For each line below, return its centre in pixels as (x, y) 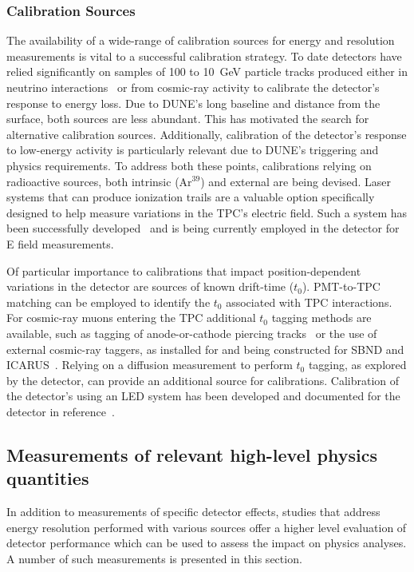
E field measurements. (60, 243)
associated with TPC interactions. (309, 302)
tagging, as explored (357, 365)
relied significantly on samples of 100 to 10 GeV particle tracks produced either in (207, 71)
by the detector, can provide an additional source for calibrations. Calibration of (203, 380)
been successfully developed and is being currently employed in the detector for (203, 228)
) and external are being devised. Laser (296, 181)
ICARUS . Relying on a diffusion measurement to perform (150, 365)
